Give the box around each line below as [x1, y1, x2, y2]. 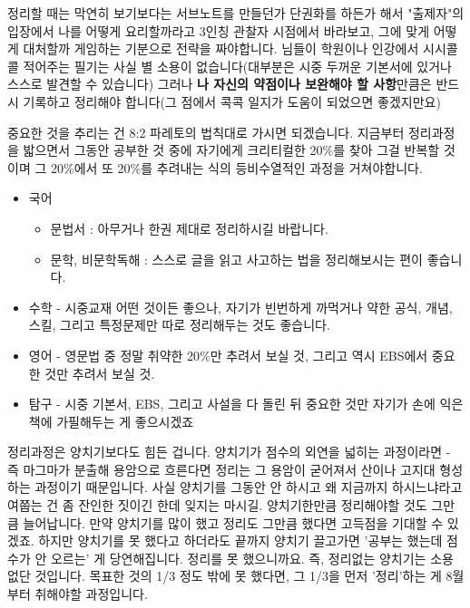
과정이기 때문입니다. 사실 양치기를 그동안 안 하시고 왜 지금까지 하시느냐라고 [34, 478, 463, 497]
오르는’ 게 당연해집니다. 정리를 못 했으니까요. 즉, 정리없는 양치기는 [50, 548, 426, 567]
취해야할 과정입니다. [34, 584, 148, 603]
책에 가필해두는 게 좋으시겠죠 [28, 411, 194, 430]
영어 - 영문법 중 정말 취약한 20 [28, 345, 201, 364]
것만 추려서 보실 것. [44, 363, 155, 382]
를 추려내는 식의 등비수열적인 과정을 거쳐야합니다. [141, 158, 423, 177]
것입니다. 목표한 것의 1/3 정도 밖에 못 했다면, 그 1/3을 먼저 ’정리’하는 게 [34, 566, 442, 585]
